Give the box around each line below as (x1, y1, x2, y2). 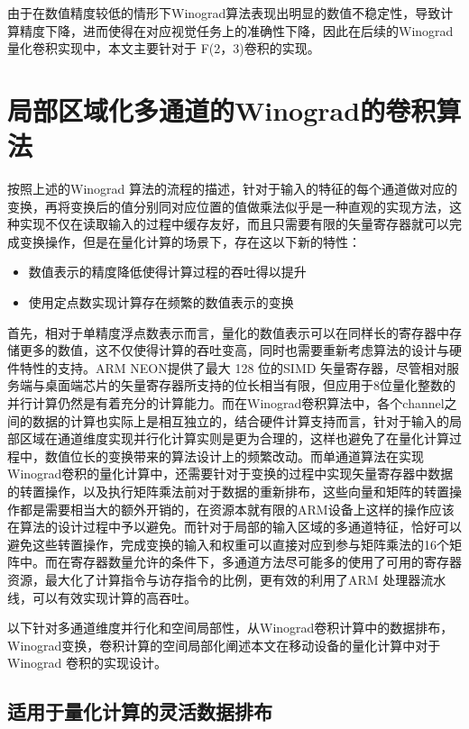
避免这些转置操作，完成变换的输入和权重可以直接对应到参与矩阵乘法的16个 (7, 534, 449, 553)
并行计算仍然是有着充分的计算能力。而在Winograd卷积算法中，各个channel (7, 394, 445, 413)
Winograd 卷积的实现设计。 (7, 653, 168, 672)
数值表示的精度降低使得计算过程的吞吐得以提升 (28, 262, 307, 281)
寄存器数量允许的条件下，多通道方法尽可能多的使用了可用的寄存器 (69, 552, 462, 571)
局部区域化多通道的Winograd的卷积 (7, 91, 437, 128)
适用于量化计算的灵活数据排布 (7, 697, 272, 725)
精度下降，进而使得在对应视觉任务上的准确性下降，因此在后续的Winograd (19, 21, 454, 40)
